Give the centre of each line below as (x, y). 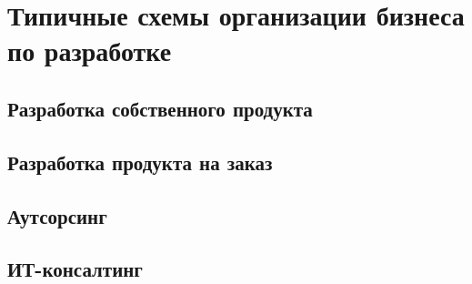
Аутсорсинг (57, 215)
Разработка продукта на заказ (140, 162)
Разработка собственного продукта (160, 108)
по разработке (90, 51)
